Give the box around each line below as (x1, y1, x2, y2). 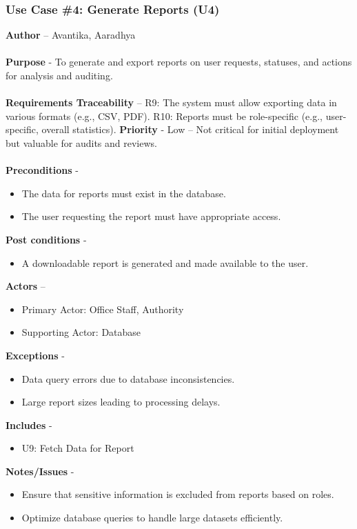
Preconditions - (6, 163, 79, 177)
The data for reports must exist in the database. (21, 186, 226, 200)
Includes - (6, 417, 52, 432)
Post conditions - (6, 232, 87, 246)
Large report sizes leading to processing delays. (21, 395, 221, 409)
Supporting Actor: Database (21, 325, 141, 339)
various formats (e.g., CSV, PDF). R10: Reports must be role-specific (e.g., (6, 108, 323, 123)
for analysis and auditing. (6, 68, 113, 82)
